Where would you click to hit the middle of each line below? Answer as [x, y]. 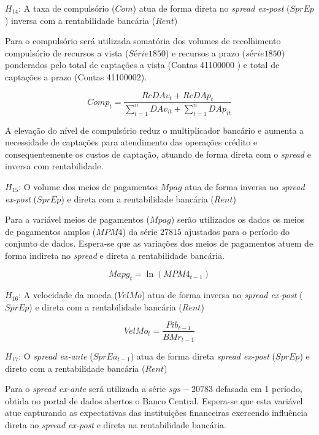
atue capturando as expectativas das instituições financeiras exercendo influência [156, 413]
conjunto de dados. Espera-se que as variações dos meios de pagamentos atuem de [159, 243]
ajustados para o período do [237, 231]
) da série [140, 231]
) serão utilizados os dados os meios [238, 219]
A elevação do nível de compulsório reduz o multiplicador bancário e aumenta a [155, 130]
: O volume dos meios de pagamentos [88, 186]
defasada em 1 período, [259, 389]
